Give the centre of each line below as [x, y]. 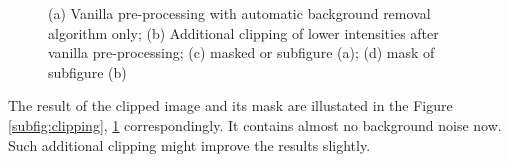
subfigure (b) [87, 71]
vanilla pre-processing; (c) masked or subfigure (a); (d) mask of [241, 52]
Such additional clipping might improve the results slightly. [189, 144]
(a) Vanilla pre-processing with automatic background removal [239, 13]
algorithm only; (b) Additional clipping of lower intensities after [243, 32]
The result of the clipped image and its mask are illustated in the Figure [230, 105]
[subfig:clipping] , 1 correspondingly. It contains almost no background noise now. [255, 124]
